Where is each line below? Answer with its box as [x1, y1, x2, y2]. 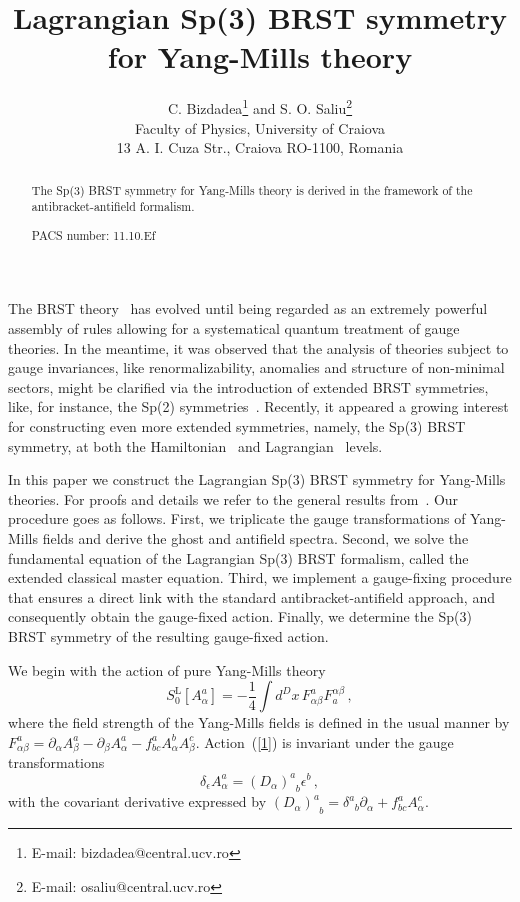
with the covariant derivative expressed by [8, 791, 267, 812]
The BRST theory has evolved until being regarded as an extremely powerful [8, 298, 488, 319]
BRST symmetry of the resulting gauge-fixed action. [8, 625, 329, 646]
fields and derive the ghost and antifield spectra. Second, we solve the [42, 527, 469, 548]
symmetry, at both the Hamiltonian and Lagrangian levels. [8, 435, 383, 456]
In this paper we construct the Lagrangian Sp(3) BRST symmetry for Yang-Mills [8, 469, 506, 490]
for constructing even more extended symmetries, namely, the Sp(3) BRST [8, 415, 466, 436]
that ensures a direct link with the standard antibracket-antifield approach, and [8, 586, 495, 607]
